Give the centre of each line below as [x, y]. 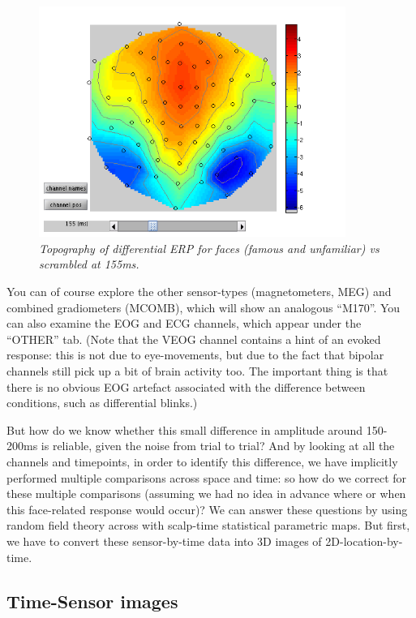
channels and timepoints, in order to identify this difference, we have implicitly [202, 462]
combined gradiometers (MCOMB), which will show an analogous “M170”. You [204, 307]
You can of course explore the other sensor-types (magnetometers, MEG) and [199, 292]
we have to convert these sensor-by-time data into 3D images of [164, 541]
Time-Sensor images [92, 601]
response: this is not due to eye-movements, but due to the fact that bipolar [195, 355]
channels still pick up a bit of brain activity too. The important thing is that [197, 371]
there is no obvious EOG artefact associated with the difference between [186, 386]
